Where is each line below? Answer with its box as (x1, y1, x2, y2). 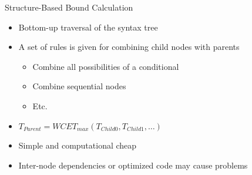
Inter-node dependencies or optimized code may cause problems (18, 159, 248, 171)
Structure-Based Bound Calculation (5, 1, 133, 13)
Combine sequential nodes (32, 80, 126, 92)
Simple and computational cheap (18, 139, 137, 152)
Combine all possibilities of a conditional (32, 60, 179, 72)
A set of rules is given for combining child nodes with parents (18, 41, 240, 53)
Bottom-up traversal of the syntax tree (18, 21, 158, 33)
